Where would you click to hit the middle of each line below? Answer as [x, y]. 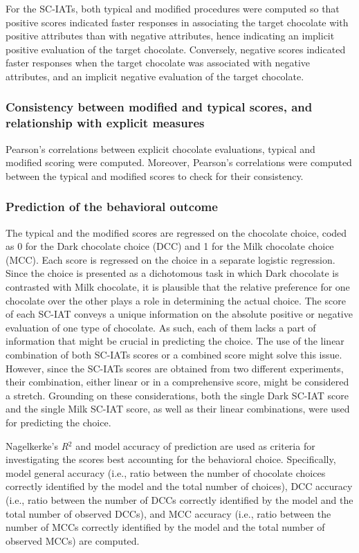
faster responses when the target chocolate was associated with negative [158, 63]
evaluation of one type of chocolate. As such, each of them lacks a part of [161, 327]
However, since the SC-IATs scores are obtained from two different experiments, [175, 368]
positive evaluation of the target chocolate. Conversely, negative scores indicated [176, 49]
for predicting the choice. [58, 423]
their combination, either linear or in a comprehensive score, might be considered [177, 382]
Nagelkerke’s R [37, 445]
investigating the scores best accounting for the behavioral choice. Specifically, [171, 459]
